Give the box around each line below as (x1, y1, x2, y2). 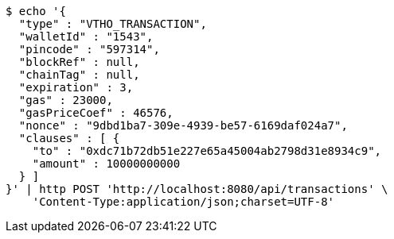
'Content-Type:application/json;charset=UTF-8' (32, 195, 335, 208)
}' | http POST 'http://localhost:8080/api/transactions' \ (6, 183, 388, 195)
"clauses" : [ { (18, 132, 120, 145)
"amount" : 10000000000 (32, 157, 181, 170)
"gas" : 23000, (18, 94, 113, 106)
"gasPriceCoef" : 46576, (18, 106, 174, 119)
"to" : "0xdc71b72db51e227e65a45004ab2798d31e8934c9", (32, 145, 382, 157)
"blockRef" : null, (18, 56, 140, 68)
